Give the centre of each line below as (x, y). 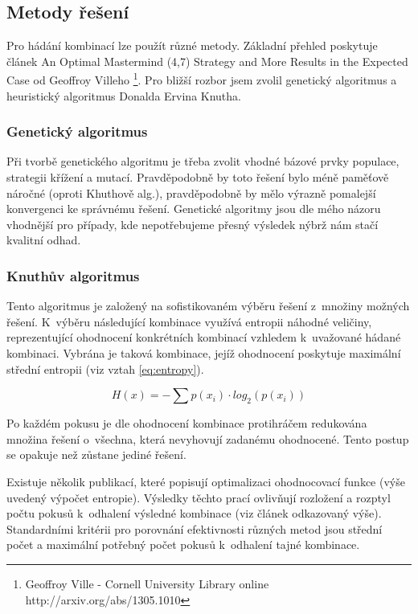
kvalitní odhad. (44, 240)
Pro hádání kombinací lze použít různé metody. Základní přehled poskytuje (192, 45)
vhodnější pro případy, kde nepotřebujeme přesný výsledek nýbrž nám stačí (193, 224)
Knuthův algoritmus (73, 275)
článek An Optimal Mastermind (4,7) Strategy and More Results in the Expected (207, 61)
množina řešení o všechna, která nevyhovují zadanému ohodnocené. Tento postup (208, 438)
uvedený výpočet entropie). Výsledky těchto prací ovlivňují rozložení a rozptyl (199, 497)
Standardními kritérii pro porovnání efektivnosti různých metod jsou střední (195, 528)
